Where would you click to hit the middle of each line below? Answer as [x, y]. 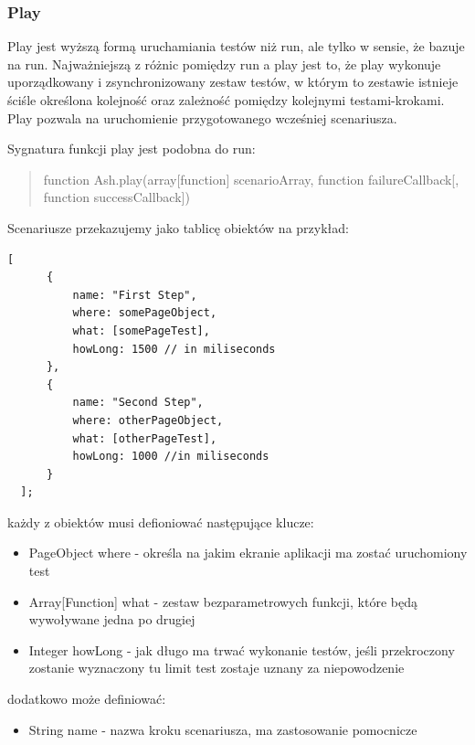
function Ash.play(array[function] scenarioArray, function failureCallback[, [251, 179]
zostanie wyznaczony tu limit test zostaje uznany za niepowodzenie [216, 668]
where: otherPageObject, [148, 420]
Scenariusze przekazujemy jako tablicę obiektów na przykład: [178, 227]
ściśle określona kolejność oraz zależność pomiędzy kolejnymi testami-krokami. [226, 100]
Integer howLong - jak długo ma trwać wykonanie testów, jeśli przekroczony [242, 649]
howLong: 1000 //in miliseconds [171, 457]
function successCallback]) [116, 197]
